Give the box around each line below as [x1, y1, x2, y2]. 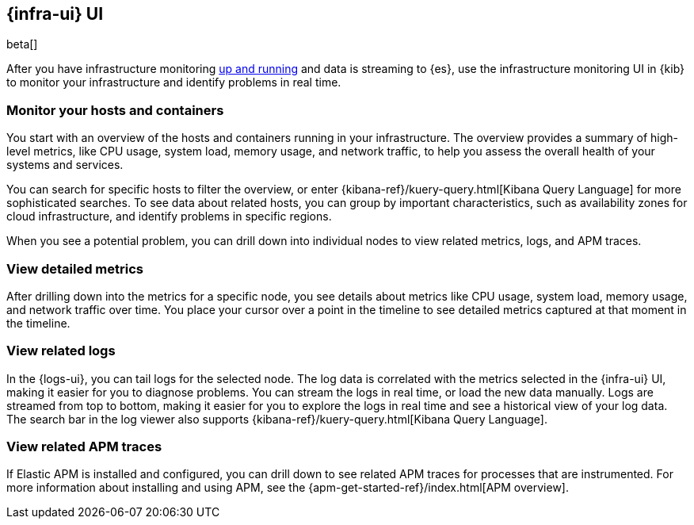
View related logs [6, 343, 116, 359]
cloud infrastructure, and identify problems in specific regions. [6, 209, 332, 224]
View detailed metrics [6, 260, 143, 277]
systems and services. [6, 158, 124, 172]
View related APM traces [6, 439, 162, 455]
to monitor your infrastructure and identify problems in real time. [6, 75, 341, 90]
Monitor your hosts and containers [6, 102, 224, 118]
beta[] [6, 37, 38, 52]
